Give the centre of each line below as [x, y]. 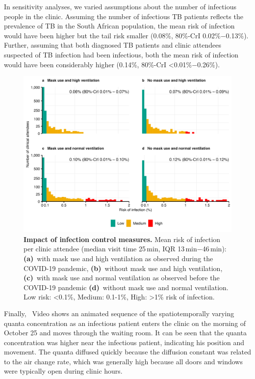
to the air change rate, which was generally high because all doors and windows [123, 361]
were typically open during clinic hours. [63, 371]
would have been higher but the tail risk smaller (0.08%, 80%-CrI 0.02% [112, 35]
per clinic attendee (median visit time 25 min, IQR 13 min [110, 249]
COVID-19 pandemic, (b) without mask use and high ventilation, [123, 268]
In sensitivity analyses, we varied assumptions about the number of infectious [120, 6]
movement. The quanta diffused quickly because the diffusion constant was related [127, 352]
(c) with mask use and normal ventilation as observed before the [122, 278]
